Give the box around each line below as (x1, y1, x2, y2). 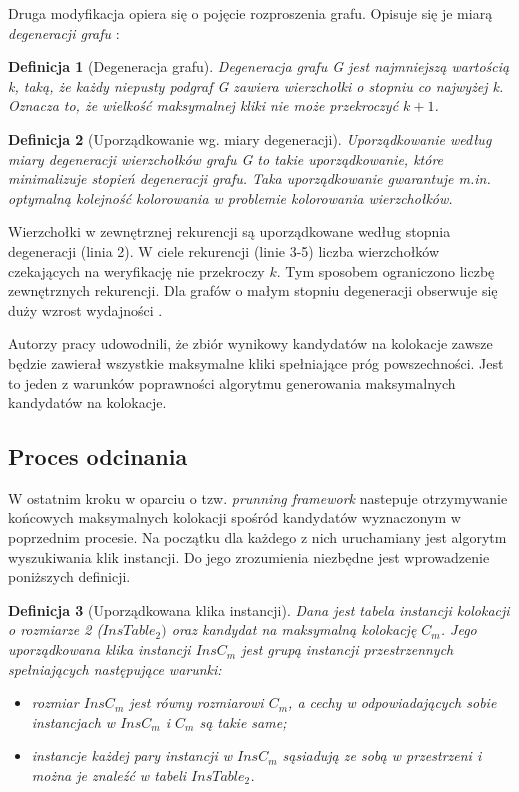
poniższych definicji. (8, 566, 131, 587)
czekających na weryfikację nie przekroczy (8, 260, 265, 281)
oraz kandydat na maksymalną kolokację (171, 619, 417, 640)
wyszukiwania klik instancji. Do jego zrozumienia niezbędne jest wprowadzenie (8, 546, 490, 567)
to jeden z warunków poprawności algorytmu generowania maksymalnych (8, 372, 456, 393)
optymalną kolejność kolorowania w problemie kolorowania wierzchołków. (8, 187, 453, 208)
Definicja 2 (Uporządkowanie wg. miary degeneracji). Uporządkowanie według (8, 128, 492, 149)
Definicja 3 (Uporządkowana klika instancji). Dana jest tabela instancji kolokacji (8, 599, 510, 620)
